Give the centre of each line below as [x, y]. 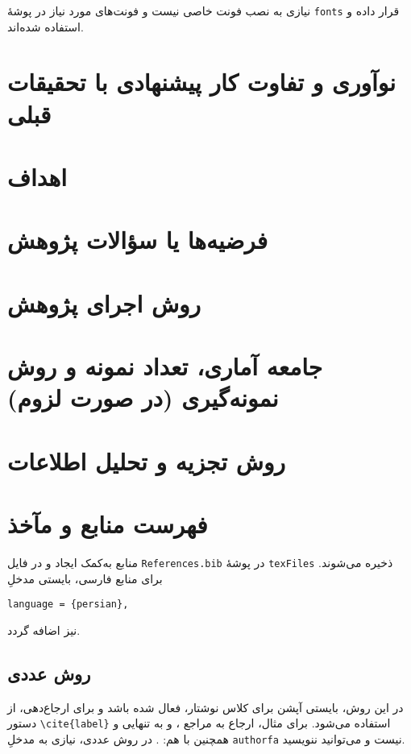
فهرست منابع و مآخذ [108, 524]
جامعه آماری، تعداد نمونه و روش [165, 366]
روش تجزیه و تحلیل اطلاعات [146, 460]
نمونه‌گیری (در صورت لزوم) [143, 398]
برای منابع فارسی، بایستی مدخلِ [85, 578]
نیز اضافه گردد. [44, 630]
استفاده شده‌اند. [46, 26]
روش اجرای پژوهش [104, 302]
